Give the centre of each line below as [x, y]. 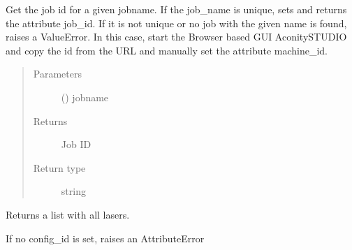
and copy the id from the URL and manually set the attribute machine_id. [167, 50]
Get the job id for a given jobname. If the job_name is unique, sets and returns [176, 9]
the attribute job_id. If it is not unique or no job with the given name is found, [176, 23]
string [73, 191]
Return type [59, 167]
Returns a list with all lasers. [68, 214]
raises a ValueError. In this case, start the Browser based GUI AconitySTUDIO [176, 37]
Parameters [57, 74]
